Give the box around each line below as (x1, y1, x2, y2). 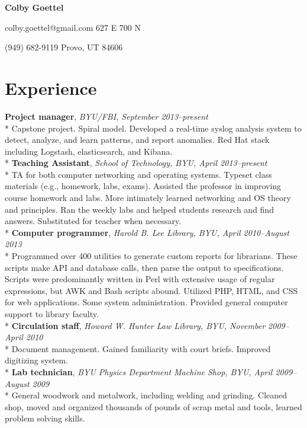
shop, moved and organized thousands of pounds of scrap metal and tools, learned (5, 400, 302, 413)
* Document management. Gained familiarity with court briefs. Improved (5, 342, 271, 354)
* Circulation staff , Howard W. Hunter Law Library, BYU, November (5, 319, 266, 331)
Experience (5, 75, 97, 100)
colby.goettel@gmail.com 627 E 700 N (5, 21, 141, 33)
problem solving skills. (5, 412, 85, 424)
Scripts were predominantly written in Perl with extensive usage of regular (5, 273, 275, 285)
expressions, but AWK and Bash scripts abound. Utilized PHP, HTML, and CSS (5, 284, 298, 296)
